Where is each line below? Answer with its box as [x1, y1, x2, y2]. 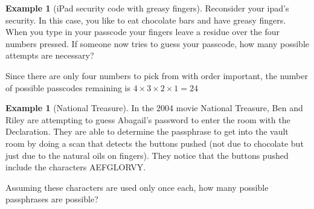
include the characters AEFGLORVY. [5, 161, 146, 173]
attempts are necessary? [5, 49, 94, 62]
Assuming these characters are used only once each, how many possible [5, 181, 269, 193]
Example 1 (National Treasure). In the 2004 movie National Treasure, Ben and [5, 101, 303, 114]
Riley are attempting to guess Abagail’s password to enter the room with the [5, 113, 290, 126]
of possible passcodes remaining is [5, 81, 130, 94]
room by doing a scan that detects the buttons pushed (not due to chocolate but [5, 137, 304, 149]
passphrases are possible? [5, 193, 98, 205]
